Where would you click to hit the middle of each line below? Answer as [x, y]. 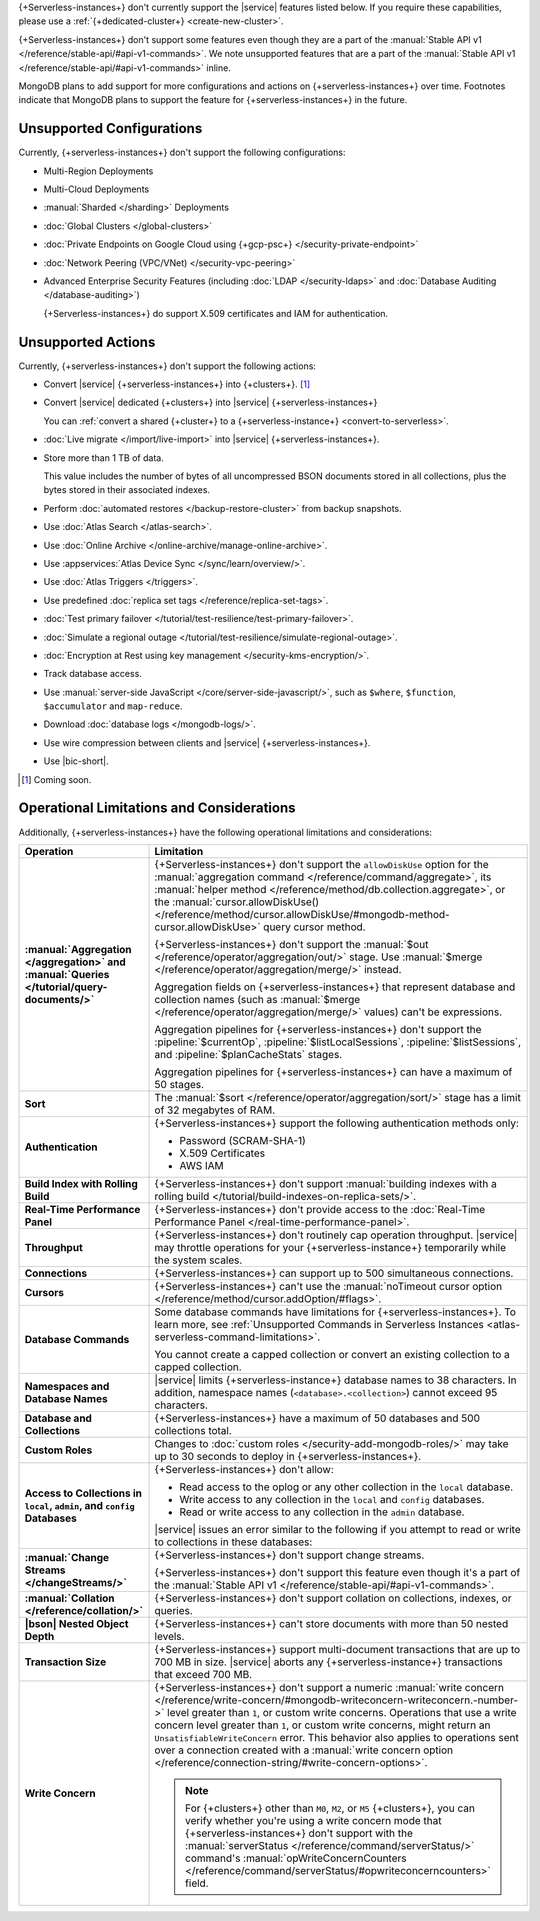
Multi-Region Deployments [98, 171]
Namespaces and [67, 1386]
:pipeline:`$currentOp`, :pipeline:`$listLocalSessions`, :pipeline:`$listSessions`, [338, 1042]
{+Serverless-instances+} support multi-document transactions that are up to [337, 1649]
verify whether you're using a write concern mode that [313, 1820]
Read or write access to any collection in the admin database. [322, 1512]
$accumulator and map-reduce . [113, 706]
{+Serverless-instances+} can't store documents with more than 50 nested [331, 1623]
